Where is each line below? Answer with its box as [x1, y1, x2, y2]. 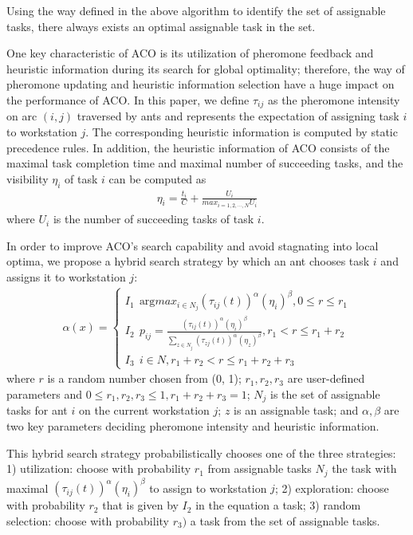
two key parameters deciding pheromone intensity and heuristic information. [6, 417, 380, 434]
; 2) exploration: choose [274, 479, 389, 496]
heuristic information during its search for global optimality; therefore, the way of [6, 60, 405, 77]
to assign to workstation [149, 479, 267, 496]
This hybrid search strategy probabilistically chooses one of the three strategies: [6, 444, 396, 461]
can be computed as [108, 170, 206, 187]
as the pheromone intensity [267, 91, 400, 108]
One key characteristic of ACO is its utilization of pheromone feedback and [6, 45, 374, 61]
